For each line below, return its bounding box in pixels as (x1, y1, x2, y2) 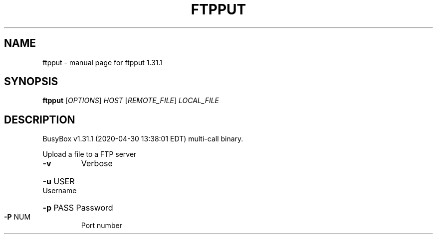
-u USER (42, 176, 75, 187)
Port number (81, 221, 122, 230)
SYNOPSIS (4, 75, 58, 88)
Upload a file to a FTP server (42, 150, 137, 159)
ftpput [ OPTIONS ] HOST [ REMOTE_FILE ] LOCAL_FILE (42, 96, 219, 105)
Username (42, 186, 77, 195)
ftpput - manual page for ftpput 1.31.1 (42, 58, 163, 67)
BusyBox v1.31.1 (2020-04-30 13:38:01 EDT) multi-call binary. (42, 134, 243, 143)
